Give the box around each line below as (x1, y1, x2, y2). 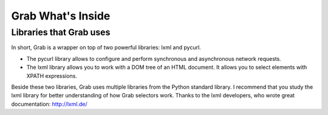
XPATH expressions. (26, 72, 77, 79)
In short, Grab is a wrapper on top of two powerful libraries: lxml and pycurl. (11, 44, 202, 51)
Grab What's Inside (11, 9, 111, 23)
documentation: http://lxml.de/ (11, 100, 87, 108)
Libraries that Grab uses (11, 27, 111, 38)
